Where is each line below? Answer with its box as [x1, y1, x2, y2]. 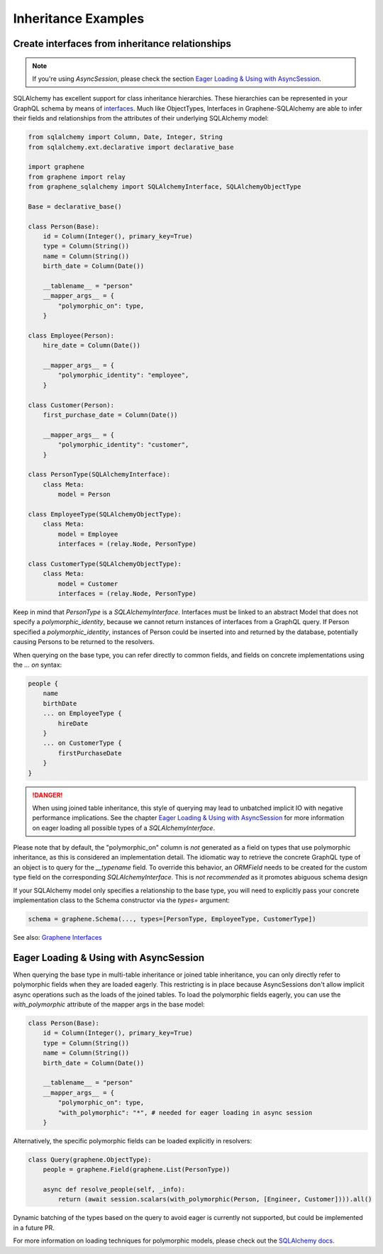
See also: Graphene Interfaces [13, 933, 102, 941]
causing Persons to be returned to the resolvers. [13, 638, 155, 646]
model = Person [57, 490, 111, 499]
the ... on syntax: [13, 660, 62, 670]
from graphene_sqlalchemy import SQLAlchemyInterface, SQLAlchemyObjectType [28, 183, 301, 191]
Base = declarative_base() [28, 202, 122, 211]
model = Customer [57, 579, 118, 588]
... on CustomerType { [43, 739, 122, 748]
